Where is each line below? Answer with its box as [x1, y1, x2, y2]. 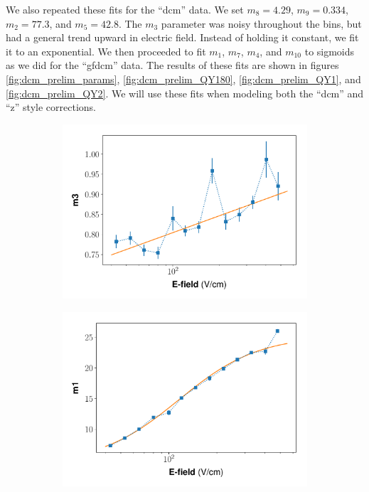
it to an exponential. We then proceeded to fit [6, 43, 206, 58]
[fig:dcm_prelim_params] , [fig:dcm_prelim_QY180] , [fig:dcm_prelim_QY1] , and [6, 71, 361, 86]
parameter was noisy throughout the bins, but [161, 16, 362, 31]
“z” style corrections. [6, 100, 96, 114]
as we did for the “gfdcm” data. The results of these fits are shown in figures [6, 58, 339, 73]
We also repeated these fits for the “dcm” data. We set [6, 2, 244, 16]
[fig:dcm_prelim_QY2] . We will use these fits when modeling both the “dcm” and [6, 85, 364, 100]
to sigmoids [304, 43, 355, 58]
